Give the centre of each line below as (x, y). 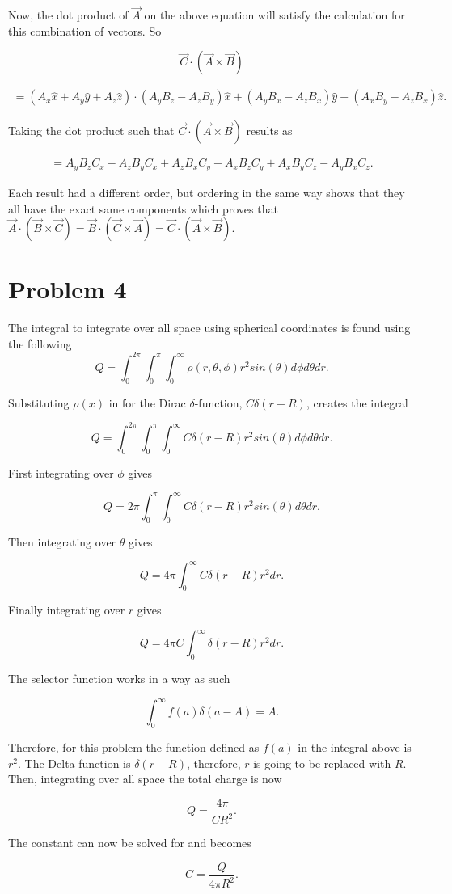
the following (40, 343)
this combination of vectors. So (85, 30)
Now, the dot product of (68, 15)
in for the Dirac (147, 402)
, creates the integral (357, 402)
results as (269, 131)
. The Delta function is (74, 763)
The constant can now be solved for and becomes (130, 843)
